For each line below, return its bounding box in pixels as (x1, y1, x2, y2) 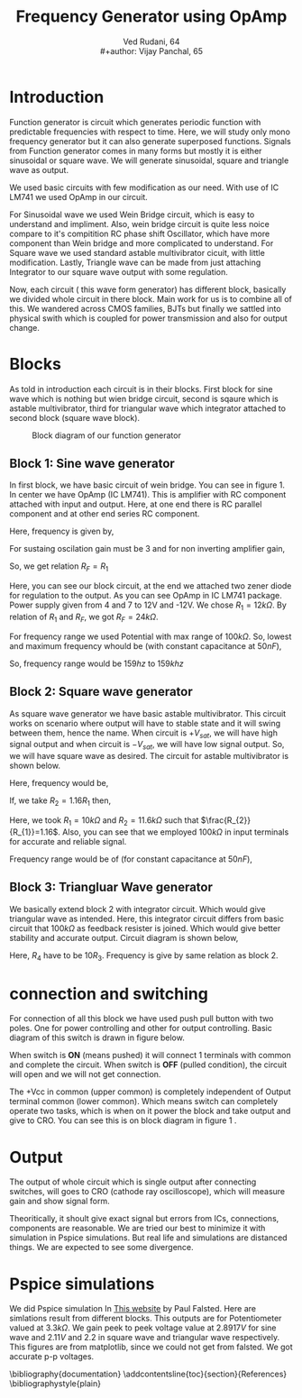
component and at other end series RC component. (9, 508, 200, 519)
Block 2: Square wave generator (9, 684, 194, 699)
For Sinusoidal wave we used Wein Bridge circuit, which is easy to (9, 209, 255, 220)
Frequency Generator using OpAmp (15, 6, 288, 27)
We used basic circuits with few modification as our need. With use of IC (9, 182, 279, 193)
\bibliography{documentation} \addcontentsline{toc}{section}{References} (9, 1368, 288, 1380)
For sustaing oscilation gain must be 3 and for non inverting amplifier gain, (9, 544, 286, 554)
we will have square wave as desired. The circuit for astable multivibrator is (9, 751, 289, 762)
